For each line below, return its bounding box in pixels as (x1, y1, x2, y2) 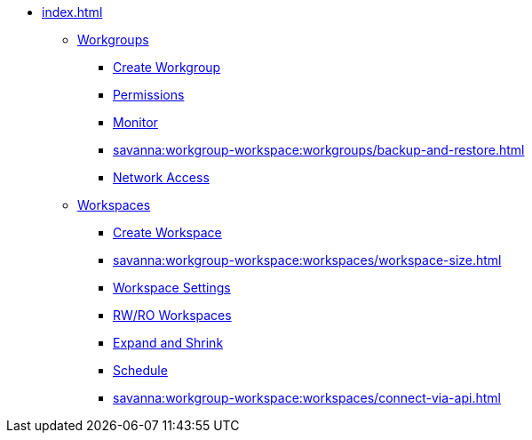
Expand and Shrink (113, 335, 224, 350)
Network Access (113, 170, 210, 185)
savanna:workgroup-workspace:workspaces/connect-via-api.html (113, 390, 501, 405)
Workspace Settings (113, 280, 231, 295)
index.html (42, 4, 103, 20)
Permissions (113, 87, 185, 102)
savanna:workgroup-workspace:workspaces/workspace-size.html (113, 252, 502, 268)
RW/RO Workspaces (113, 308, 232, 323)
